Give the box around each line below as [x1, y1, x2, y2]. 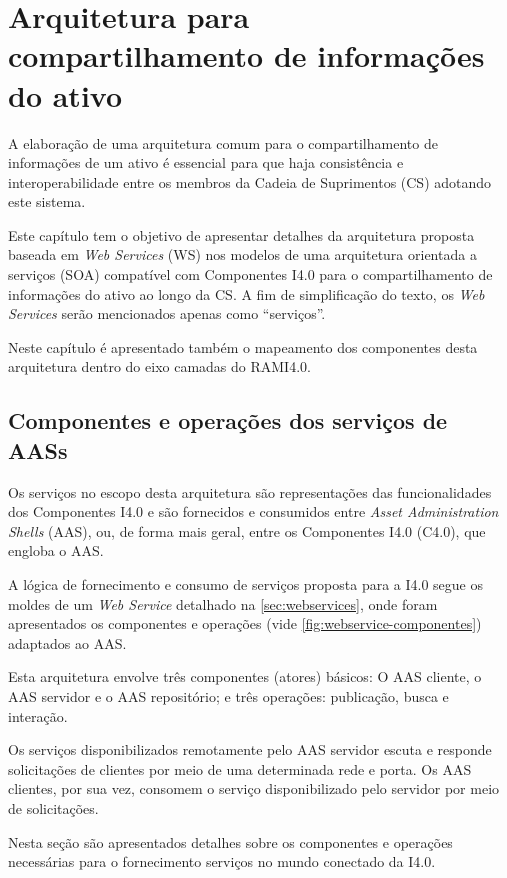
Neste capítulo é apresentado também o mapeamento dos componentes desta [8, 336, 478, 357]
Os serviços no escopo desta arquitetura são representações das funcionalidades [8, 481, 492, 502]
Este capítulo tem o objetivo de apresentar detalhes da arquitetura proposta [8, 224, 475, 245]
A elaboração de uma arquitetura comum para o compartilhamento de [8, 132, 438, 153]
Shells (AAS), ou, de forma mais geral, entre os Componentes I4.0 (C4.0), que [8, 520, 486, 541]
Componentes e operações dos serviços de [8, 405, 448, 436]
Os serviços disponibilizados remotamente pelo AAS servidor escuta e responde [8, 739, 492, 760]
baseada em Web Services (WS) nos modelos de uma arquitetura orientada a [8, 244, 477, 265]
